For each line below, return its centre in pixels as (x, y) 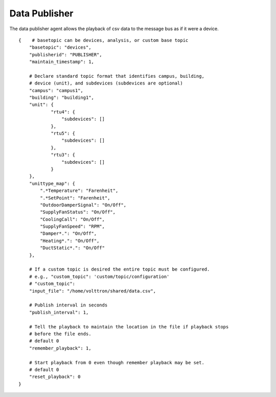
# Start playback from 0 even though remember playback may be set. (117, 362)
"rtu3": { (63, 155)
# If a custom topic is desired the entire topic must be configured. (119, 269)
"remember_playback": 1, (60, 348)
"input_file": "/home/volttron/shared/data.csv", (92, 291)
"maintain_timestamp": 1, (62, 62)
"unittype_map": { (52, 183)
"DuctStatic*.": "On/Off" (72, 248)
